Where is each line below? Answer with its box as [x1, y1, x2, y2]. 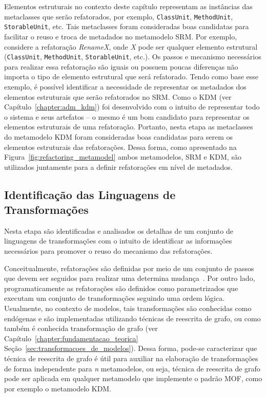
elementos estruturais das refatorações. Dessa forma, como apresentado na [4, 141, 237, 152]
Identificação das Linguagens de [4, 186, 176, 202]
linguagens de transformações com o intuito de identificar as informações [4, 235, 232, 246]
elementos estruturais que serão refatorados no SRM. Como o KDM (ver [4, 91, 232, 102]
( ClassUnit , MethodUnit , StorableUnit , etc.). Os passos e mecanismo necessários [4, 51, 261, 62]
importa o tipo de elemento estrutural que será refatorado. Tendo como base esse [4, 71, 259, 82]
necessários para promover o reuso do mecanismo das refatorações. [4, 246, 213, 256]
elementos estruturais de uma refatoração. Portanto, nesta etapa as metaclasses [4, 121, 253, 132]
